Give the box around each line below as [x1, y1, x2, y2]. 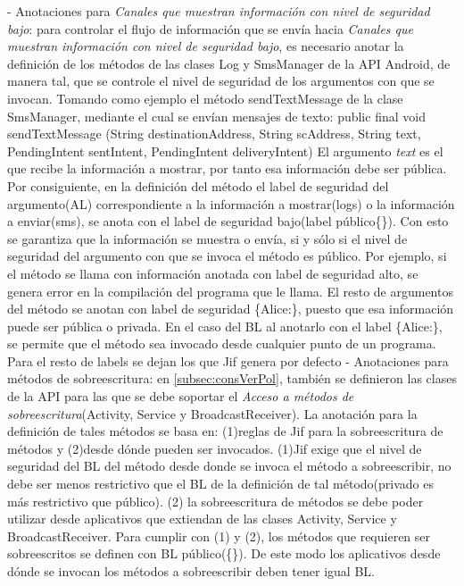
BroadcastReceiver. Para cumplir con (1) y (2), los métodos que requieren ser [7, 526, 431, 545]
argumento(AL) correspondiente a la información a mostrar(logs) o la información [7, 194, 455, 213]
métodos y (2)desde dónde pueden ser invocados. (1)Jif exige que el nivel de [7, 439, 422, 457]
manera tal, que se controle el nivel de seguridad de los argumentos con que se [7, 71, 435, 90]
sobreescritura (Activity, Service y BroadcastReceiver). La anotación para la [7, 404, 418, 423]
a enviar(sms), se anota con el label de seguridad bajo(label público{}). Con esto [7, 212, 449, 230]
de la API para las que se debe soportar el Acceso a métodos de [7, 387, 354, 406]
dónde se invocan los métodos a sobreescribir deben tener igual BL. [7, 562, 375, 580]
